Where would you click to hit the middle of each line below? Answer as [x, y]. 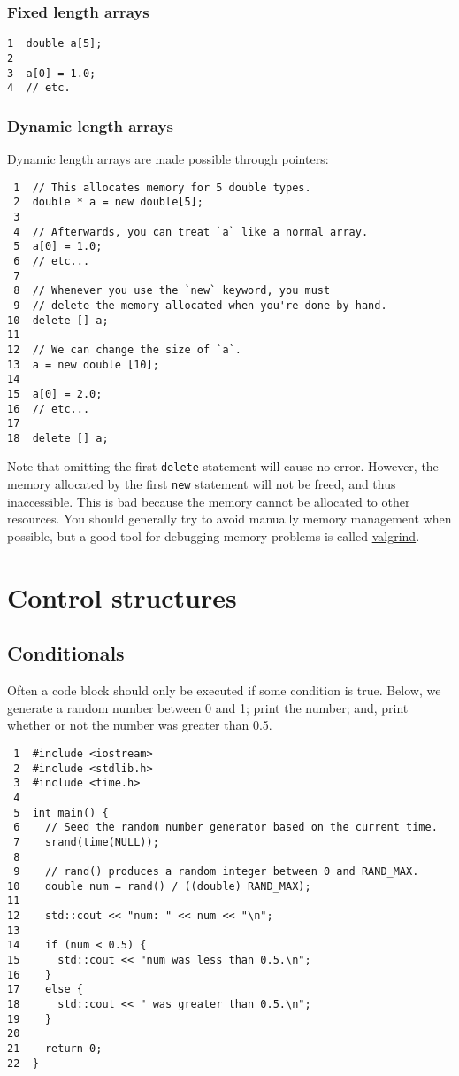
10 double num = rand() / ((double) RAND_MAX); [159, 886]
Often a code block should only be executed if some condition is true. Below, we [224, 690]
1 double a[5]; [55, 44]
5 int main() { [61, 813]
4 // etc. [39, 88]
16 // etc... [49, 409]
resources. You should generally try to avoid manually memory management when [229, 519]
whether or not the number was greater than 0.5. [140, 725]
